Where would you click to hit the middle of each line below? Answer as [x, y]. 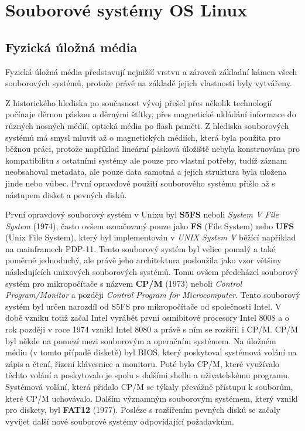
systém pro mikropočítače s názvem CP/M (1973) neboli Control [124, 283]
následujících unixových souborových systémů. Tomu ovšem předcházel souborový [152, 272]
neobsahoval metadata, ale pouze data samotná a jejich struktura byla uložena [146, 172]
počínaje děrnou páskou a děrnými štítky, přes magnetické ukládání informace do [151, 114]
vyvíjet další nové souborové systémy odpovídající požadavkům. [120, 421]
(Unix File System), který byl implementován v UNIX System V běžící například [151, 237]
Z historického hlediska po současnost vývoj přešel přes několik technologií [139, 102]
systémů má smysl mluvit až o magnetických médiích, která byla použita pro [143, 137]
